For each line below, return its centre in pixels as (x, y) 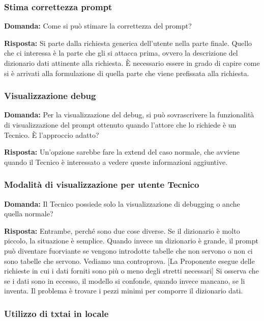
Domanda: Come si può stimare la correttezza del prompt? (98, 26)
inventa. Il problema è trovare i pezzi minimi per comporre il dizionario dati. (124, 291)
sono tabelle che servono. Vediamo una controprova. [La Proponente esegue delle (129, 261)
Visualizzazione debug (50, 96)
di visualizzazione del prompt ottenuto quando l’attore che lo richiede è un (120, 125)
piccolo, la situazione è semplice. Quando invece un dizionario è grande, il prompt (131, 241)
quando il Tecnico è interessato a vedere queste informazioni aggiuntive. (116, 162)
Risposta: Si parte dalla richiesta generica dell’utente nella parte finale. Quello (128, 43)
